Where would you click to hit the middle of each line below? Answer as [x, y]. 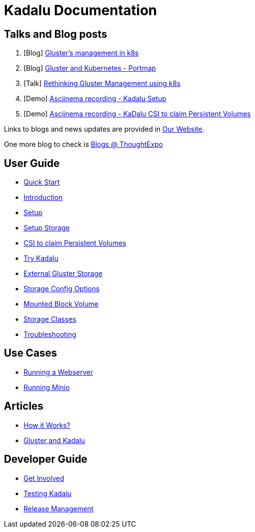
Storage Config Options [62, 289]
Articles [24, 406]
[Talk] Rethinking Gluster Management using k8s [102, 84]
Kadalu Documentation [81, 10]
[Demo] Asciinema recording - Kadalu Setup [95, 99]
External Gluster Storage [63, 274]
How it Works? [47, 425]
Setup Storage [47, 228]
